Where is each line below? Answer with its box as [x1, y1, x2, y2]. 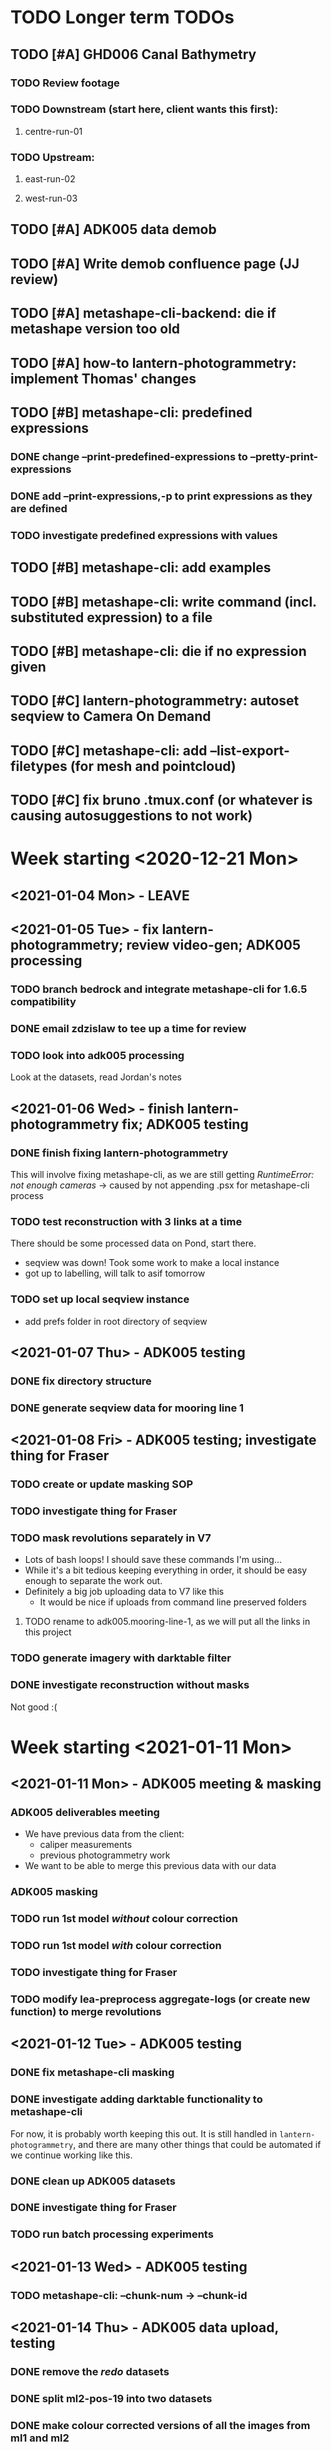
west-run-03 [24, 192, 78, 205]
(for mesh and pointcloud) [69, 757, 237, 775]
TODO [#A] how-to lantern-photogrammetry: [10, 354, 297, 371]
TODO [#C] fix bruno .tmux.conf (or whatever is [10, 792, 313, 809]
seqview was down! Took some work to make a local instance [24, 1257, 280, 1269]
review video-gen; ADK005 [126, 937, 302, 954]
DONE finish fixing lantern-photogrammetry [10, 1146, 229, 1160]
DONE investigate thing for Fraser [10, 2201, 177, 2215]
